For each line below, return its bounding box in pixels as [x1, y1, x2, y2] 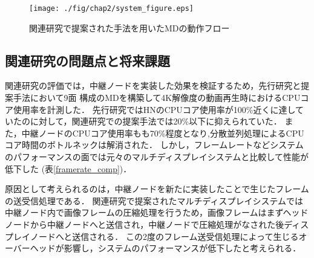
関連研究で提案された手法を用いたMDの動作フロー [29, 21, 230, 34]
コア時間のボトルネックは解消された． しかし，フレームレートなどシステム [5, 138, 304, 151]
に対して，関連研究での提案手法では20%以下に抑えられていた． [30, 115, 282, 127]
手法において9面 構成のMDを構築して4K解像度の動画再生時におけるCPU [13, 91, 301, 104]
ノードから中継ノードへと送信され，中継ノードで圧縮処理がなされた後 [5, 218, 284, 230]
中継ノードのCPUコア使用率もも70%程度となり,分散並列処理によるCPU [21, 126, 304, 139]
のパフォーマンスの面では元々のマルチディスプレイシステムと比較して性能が [5, 150, 309, 163]
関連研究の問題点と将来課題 [5, 51, 170, 69]
